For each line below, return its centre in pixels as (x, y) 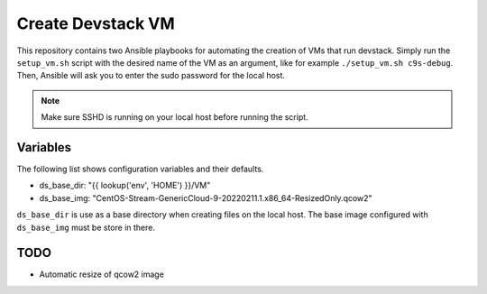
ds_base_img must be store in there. (86, 227)
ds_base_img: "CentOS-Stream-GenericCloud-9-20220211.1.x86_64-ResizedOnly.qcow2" (206, 198)
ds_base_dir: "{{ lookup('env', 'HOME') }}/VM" (125, 186)
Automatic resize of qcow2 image (101, 274)
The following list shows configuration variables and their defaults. (140, 169)
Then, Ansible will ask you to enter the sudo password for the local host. (151, 76)
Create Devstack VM (96, 23)
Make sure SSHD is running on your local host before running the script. (175, 117)
